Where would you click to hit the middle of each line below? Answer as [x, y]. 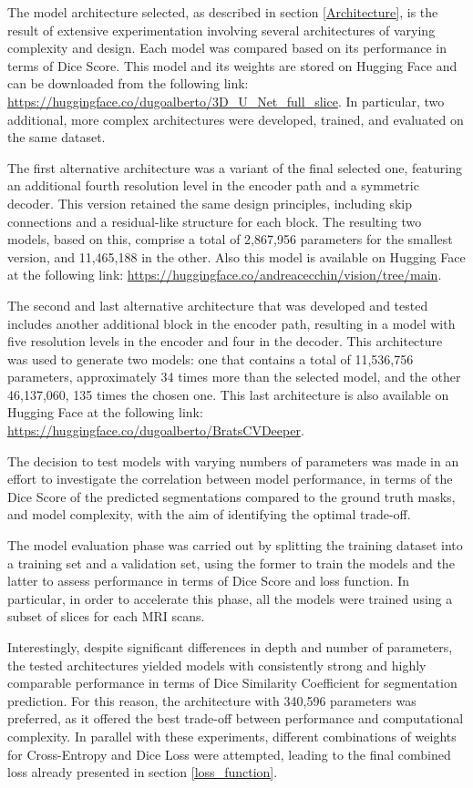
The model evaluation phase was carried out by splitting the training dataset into [235, 545]
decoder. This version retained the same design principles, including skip [210, 203]
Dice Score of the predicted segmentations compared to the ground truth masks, [231, 496]
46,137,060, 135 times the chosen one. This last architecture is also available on [228, 394]
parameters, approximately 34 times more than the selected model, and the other [234, 377]
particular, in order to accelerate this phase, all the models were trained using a [230, 598]
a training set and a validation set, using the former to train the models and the [231, 563]
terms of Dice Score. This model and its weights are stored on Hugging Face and [232, 65]
